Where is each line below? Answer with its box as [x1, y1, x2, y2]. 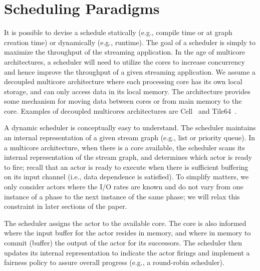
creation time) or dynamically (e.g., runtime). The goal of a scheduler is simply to [4, 37, 256, 47]
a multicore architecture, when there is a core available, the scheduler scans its [4, 142, 245, 152]
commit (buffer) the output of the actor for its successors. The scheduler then [4, 237, 242, 247]
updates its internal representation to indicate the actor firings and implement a [4, 247, 250, 257]
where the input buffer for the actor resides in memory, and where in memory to [4, 227, 251, 238]
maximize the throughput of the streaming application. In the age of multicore [4, 47, 245, 57]
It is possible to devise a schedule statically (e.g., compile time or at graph [4, 27, 232, 38]
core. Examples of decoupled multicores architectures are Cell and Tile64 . [4, 105, 237, 116]
